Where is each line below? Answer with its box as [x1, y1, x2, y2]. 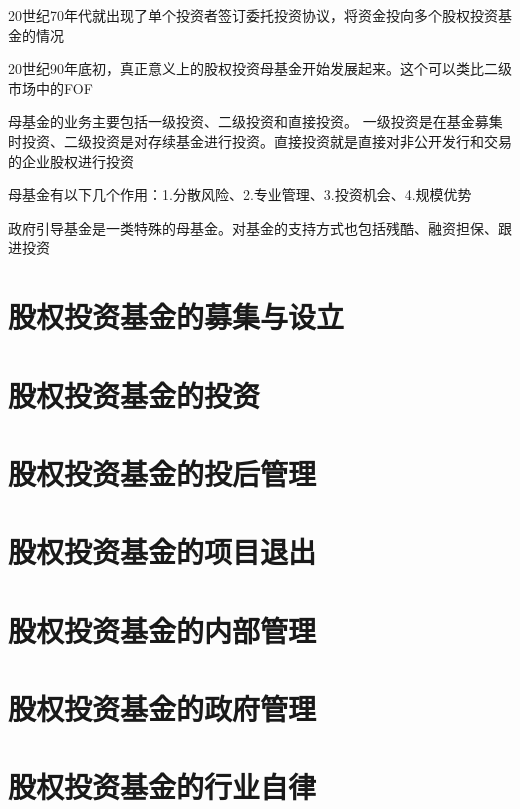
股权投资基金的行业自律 [8, 766, 317, 807]
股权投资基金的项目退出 [8, 531, 317, 572]
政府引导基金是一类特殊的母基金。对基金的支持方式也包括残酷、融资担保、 [8, 217, 498, 238]
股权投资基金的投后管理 [8, 452, 317, 493]
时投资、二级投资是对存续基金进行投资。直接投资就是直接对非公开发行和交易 [8, 130, 512, 151]
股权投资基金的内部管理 [8, 609, 317, 650]
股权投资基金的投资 [8, 374, 261, 415]
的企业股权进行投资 [8, 150, 134, 171]
